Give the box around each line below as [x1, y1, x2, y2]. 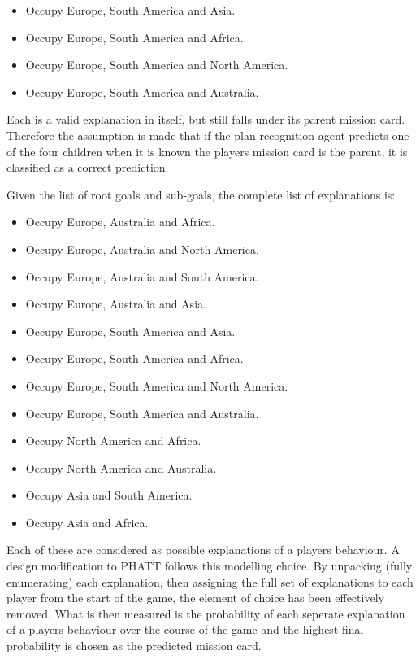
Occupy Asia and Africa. [25, 513, 149, 530]
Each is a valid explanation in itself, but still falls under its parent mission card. [6, 111, 405, 128]
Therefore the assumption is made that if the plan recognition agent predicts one [6, 126, 409, 143]
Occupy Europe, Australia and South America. [25, 268, 259, 285]
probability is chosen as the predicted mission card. [6, 637, 262, 654]
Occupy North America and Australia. [25, 459, 217, 476]
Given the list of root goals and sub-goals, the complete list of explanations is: [6, 185, 396, 203]
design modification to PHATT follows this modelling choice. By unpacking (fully [6, 557, 413, 574]
